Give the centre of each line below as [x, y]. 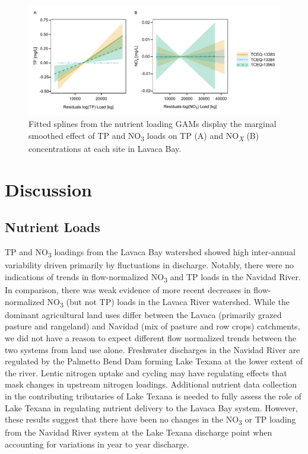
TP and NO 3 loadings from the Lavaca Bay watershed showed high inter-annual [150, 253]
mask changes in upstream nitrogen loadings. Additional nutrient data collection [151, 384]
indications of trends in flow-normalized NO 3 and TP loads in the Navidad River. [153, 277]
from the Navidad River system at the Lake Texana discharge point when [139, 432]
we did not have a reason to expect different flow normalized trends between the [151, 337]
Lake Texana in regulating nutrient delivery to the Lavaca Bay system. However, [151, 407]
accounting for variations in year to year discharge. [97, 444]
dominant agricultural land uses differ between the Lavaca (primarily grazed [143, 314]
